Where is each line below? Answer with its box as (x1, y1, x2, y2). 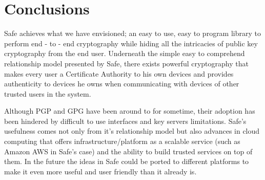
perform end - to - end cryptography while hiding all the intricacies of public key (4, 38, 258, 48)
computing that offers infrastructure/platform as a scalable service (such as (4, 136, 240, 147)
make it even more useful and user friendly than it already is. (4, 166, 197, 176)
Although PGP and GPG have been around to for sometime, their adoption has (4, 105, 255, 116)
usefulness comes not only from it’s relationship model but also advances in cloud (4, 125, 260, 136)
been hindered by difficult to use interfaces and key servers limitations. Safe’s (4, 115, 247, 126)
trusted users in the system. (4, 88, 91, 99)
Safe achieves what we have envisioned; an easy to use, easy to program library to (4, 28, 261, 39)
